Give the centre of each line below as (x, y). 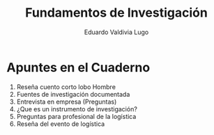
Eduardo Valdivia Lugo (116, 32)
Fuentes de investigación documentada (73, 94)
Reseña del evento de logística (61, 124)
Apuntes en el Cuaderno (78, 67)
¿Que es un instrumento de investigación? (77, 109)
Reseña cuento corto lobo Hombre (66, 87)
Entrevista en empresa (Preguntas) (67, 102)
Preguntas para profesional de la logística (76, 116)
